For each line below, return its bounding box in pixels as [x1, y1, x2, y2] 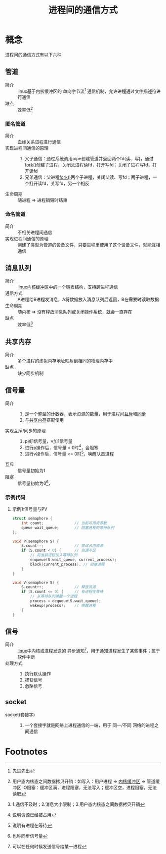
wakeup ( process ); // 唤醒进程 [30, 603, 96, 608]
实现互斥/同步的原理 [5, 427, 46, 433]
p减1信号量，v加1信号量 [24, 438, 73, 444]
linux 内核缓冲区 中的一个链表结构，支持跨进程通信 [17, 284, 118, 290]
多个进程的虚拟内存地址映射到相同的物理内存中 [17, 358, 113, 364]
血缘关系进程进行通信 [17, 139, 61, 145]
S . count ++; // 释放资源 [21, 585, 96, 590]
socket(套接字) [5, 712, 36, 718]
